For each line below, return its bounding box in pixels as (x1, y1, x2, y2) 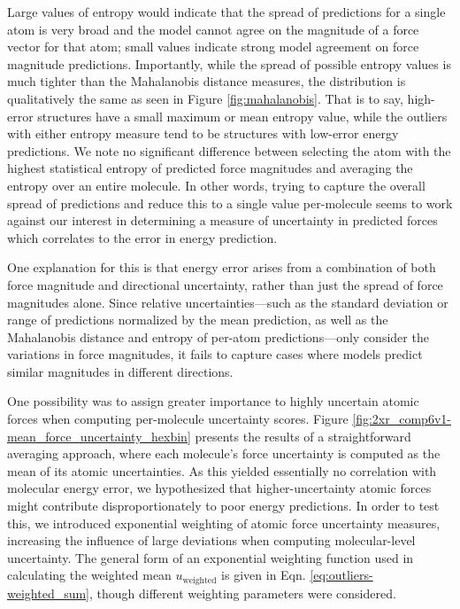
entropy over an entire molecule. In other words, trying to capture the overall (7, 176, 425, 194)
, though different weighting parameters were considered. (89, 583, 396, 602)
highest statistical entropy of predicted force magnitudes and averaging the (7, 159, 413, 177)
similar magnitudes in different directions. (7, 362, 234, 380)
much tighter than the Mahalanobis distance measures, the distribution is (7, 72, 406, 90)
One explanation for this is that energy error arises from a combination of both (7, 258, 436, 277)
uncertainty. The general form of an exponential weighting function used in (7, 548, 414, 566)
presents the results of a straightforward (195, 426, 411, 445)
